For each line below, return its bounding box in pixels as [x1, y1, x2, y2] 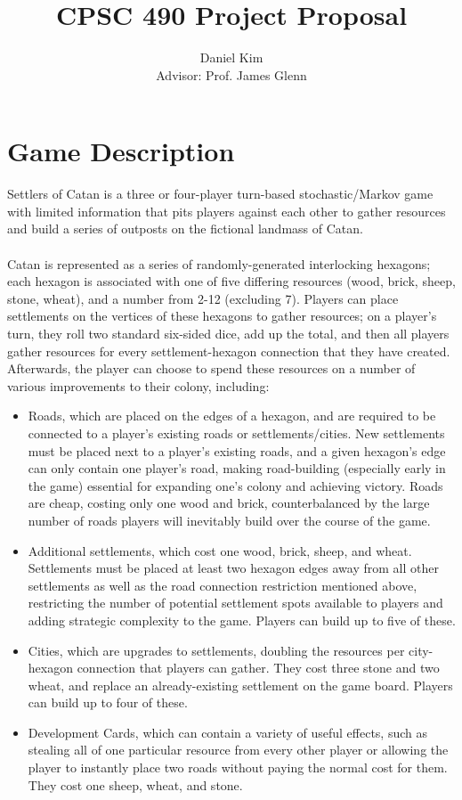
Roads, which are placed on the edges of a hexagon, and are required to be [28, 406, 436, 425]
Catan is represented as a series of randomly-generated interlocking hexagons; [7, 254, 431, 273]
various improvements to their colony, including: [7, 376, 270, 395]
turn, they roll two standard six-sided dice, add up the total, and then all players [7, 324, 450, 342]
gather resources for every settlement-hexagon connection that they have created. [7, 341, 450, 360]
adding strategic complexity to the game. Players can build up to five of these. [28, 610, 456, 629]
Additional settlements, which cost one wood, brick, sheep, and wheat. [28, 541, 412, 559]
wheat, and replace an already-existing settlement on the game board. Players [28, 675, 453, 694]
